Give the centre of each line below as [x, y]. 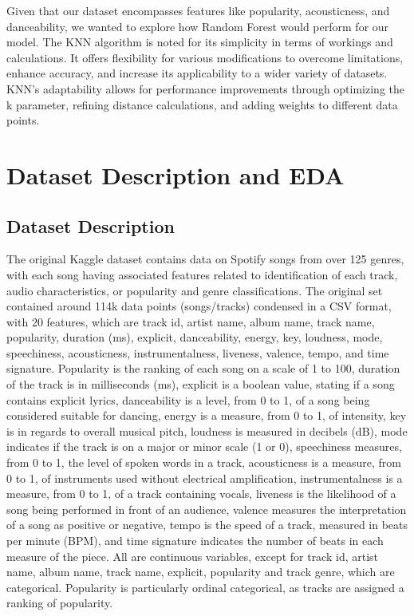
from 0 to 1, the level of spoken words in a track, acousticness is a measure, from [204, 462]
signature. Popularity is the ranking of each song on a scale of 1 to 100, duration [203, 368]
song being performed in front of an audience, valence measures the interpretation [207, 509]
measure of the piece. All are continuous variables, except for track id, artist [193, 556]
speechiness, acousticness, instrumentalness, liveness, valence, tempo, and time [198, 352]
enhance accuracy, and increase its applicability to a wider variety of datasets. [197, 73]
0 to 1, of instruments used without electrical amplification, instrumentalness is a [205, 478]
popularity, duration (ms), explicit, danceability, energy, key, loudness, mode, [195, 337]
